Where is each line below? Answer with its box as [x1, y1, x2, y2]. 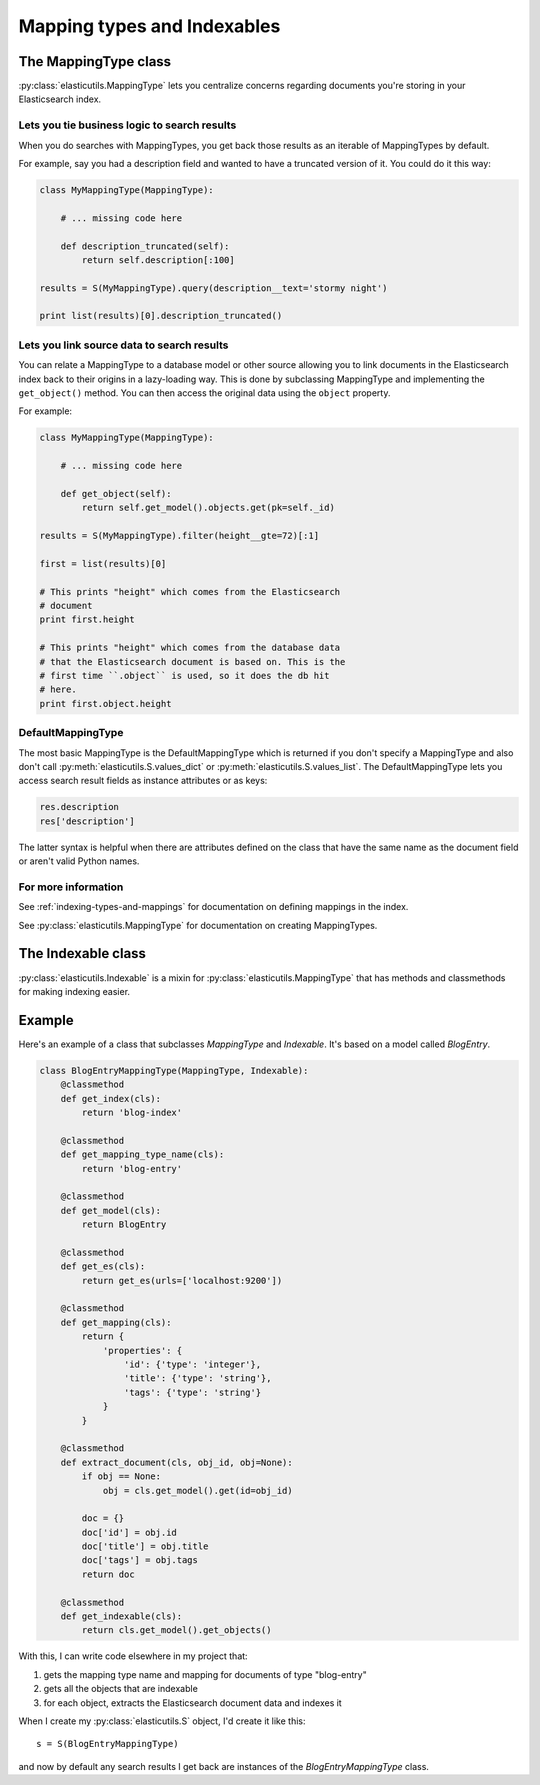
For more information [18, 880, 124, 894]
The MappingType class [18, 53, 172, 70]
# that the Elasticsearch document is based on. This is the [39, 656, 346, 667]
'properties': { [102, 1345, 183, 1356]
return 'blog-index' [81, 1106, 183, 1118]
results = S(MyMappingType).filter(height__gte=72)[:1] [39, 530, 320, 542]
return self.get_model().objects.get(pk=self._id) [81, 502, 335, 514]
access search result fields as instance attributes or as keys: [18, 775, 268, 787]
